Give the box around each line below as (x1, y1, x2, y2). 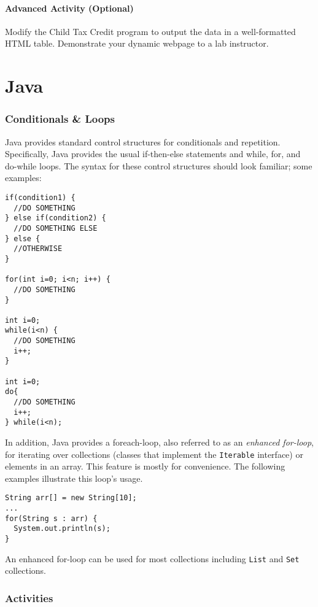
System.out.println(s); (14, 524, 111, 533)
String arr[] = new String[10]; (5, 493, 137, 503)
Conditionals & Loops (5, 111, 115, 126)
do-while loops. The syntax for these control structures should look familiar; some (5, 159, 312, 172)
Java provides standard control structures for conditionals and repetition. (5, 135, 281, 148)
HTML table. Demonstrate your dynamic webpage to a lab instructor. (5, 37, 269, 50)
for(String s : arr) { (5, 514, 98, 523)
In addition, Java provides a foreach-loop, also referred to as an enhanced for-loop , (5, 436, 314, 449)
